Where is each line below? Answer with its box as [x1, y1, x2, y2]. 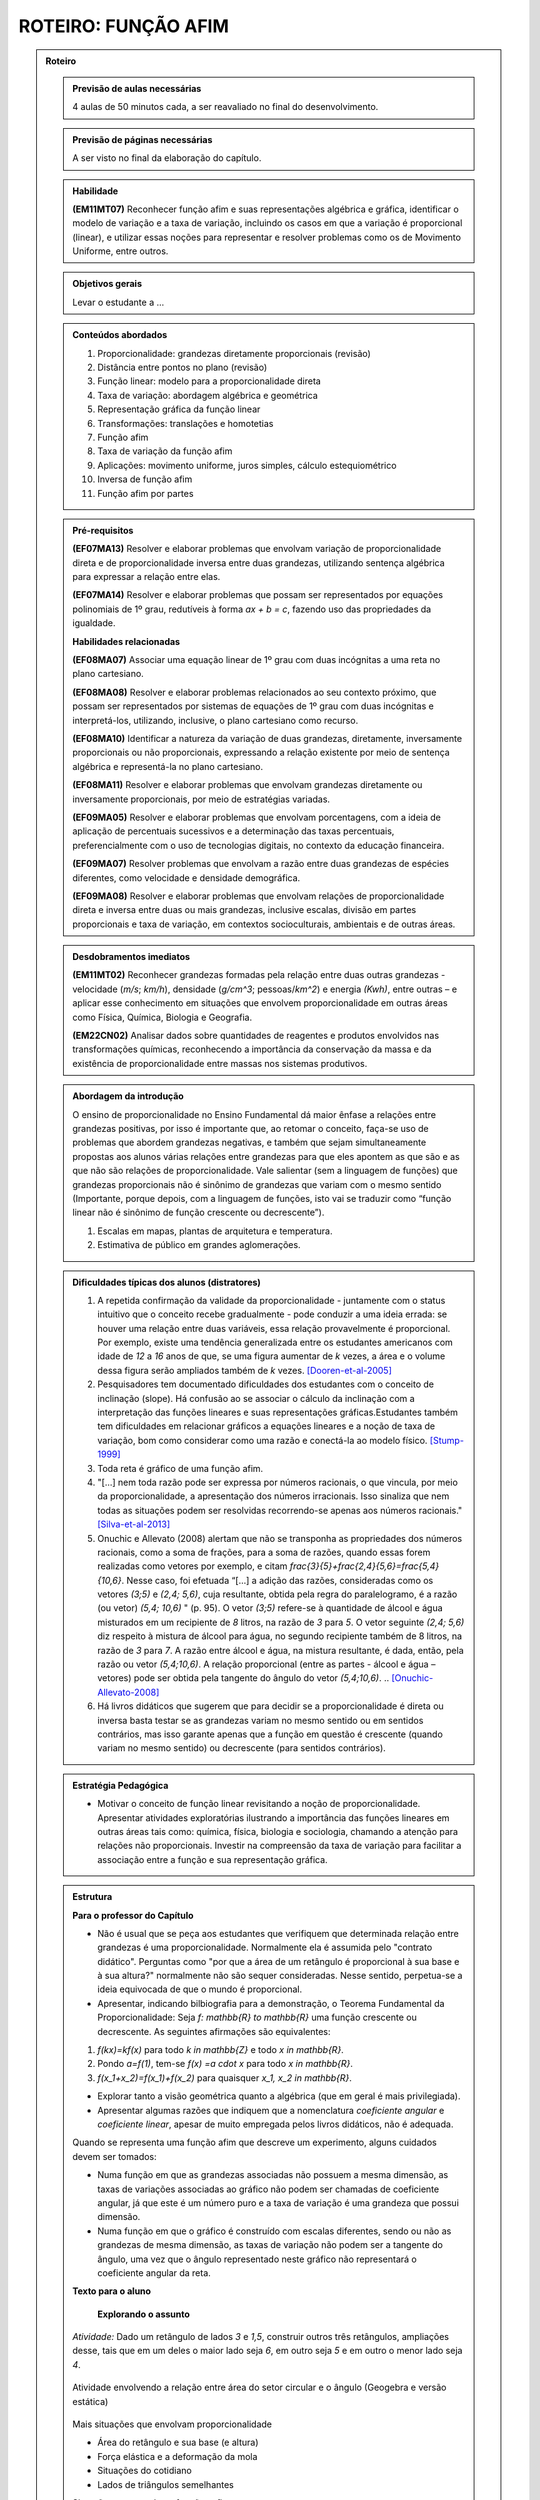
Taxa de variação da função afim [97, 445, 233, 457]
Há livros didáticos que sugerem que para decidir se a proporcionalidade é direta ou [97, 1700, 444, 1712]
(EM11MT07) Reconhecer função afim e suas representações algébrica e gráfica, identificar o [72, 203, 459, 215]
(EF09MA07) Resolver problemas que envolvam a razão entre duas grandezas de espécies [72, 858, 450, 870]
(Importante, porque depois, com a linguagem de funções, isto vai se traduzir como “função [72, 1192, 452, 1204]
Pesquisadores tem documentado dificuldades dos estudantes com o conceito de [97, 1378, 435, 1390]
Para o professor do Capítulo [72, 1909, 194, 1921]
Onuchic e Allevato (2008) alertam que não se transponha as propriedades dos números [97, 1532, 463, 1544]
